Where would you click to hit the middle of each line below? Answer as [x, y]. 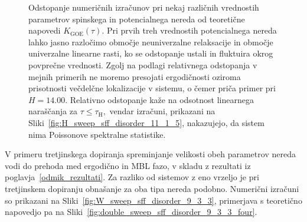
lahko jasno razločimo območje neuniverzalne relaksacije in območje [151, 42]
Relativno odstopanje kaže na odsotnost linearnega [162, 99]
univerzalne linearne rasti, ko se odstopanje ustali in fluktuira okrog [151, 53]
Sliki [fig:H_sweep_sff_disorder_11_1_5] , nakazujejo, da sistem [146, 122]
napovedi [45, 30]
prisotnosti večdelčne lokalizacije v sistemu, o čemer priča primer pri [152, 88]
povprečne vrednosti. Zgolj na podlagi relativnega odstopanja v [143, 64]
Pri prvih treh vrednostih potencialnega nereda [192, 30]
